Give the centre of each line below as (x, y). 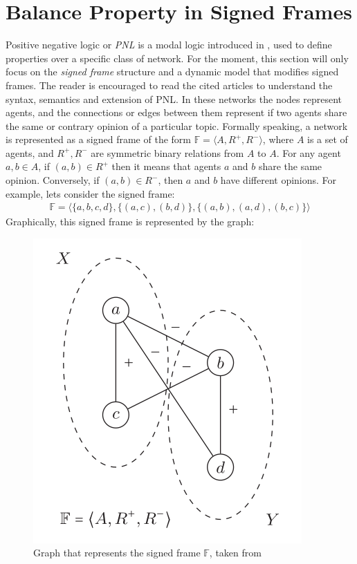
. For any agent (309, 152)
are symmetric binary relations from (167, 152)
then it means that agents (166, 166)
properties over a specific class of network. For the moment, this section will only (177, 58)
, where (278, 139)
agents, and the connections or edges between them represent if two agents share (176, 112)
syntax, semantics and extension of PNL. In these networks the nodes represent (174, 98)
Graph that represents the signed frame (117, 553)
